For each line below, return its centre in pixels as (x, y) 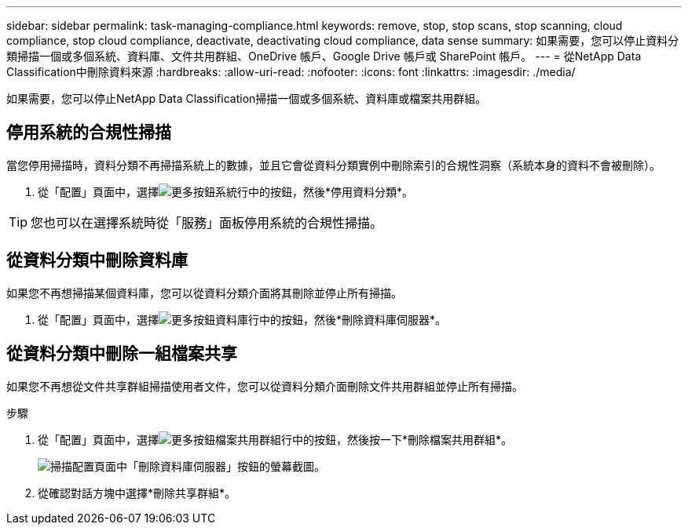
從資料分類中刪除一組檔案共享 (122, 354)
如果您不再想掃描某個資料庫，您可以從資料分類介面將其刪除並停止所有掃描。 (204, 293)
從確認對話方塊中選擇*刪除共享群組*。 (137, 493)
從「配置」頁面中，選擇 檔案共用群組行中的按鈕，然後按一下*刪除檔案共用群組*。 (275, 439)
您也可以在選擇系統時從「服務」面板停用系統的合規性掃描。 (207, 222)
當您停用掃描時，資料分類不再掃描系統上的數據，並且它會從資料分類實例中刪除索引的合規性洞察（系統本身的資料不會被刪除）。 (333, 165)
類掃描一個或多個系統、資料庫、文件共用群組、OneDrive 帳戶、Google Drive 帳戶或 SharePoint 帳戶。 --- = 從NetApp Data (324, 56)
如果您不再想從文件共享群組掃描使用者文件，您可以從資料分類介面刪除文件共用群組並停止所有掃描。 (265, 386)
